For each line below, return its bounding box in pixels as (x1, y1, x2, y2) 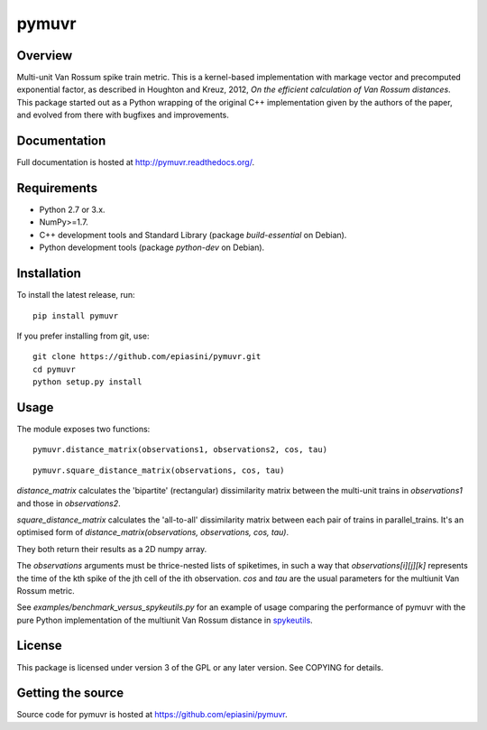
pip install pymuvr (32, 310, 119, 320)
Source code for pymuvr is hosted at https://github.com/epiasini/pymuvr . (16, 709, 288, 720)
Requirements (16, 180, 98, 196)
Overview (16, 48, 73, 63)
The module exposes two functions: (16, 423, 151, 434)
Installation (16, 266, 81, 282)
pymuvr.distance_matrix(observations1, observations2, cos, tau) (32, 445, 328, 455)
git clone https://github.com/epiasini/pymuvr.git (32, 352, 262, 362)
